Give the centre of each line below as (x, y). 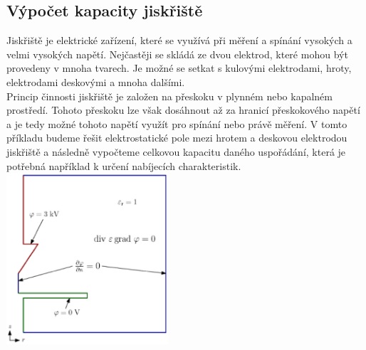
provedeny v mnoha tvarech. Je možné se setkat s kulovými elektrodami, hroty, (179, 68)
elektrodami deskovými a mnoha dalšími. (96, 81)
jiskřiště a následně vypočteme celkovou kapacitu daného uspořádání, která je (176, 151)
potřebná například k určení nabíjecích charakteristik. (124, 165)
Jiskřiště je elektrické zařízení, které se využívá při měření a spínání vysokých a (179, 40)
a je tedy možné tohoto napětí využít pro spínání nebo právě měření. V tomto (177, 123)
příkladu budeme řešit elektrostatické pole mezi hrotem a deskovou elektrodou (177, 138)
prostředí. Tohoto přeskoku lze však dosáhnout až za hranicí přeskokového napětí (183, 110)
